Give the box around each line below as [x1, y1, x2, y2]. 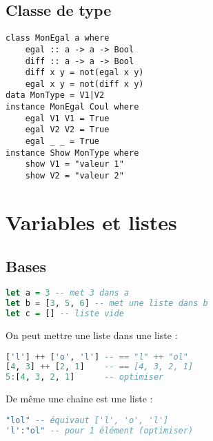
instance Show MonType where [6, 147, 139, 158]
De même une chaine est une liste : [6, 391, 153, 406]
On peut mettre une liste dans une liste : [6, 327, 178, 342]
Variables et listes [6, 207, 177, 236]
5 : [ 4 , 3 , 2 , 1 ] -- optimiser [6, 372, 164, 382]
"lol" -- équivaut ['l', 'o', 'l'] [6, 415, 169, 425]
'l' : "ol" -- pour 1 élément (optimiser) [6, 425, 194, 435]
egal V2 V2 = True [25, 125, 110, 135]
